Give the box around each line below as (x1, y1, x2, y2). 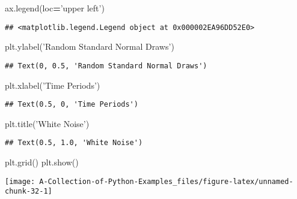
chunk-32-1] (5, 187, 52, 196)
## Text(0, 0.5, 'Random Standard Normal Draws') (5, 61, 207, 70)
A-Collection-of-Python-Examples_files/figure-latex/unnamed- (39, 177, 293, 186)
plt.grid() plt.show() (5, 156, 79, 168)
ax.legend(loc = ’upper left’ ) (5, 2, 105, 14)
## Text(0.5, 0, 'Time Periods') (5, 100, 138, 109)
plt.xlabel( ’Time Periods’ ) (5, 79, 100, 91)
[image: (5, 177, 35, 186)
